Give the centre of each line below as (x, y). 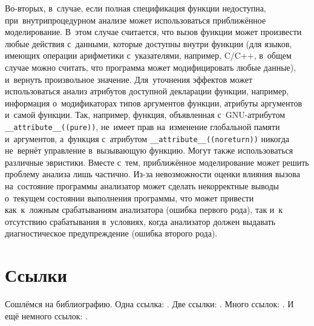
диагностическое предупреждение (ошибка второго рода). (111, 233)
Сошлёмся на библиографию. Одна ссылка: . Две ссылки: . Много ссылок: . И (149, 304)
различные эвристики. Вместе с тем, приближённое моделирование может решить (157, 162)
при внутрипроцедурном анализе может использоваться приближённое (136, 20)
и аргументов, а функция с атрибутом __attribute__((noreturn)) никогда (147, 138)
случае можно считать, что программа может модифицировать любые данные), (151, 67)
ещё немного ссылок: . (47, 315)
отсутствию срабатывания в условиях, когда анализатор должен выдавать (140, 221)
